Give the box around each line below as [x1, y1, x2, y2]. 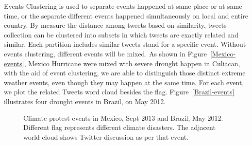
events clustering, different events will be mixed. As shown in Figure [4, 48, 207, 58]
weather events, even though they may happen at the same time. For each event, [4, 77, 244, 87]
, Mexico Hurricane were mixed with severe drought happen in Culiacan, [24, 58, 240, 68]
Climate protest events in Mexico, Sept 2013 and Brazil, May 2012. [23, 112, 223, 123]
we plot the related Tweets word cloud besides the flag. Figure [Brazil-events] [4, 87, 235, 97]
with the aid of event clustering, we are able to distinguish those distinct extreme [4, 68, 246, 78]
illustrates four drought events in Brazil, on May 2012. [4, 96, 166, 106]
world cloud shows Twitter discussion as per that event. [23, 131, 189, 142]
